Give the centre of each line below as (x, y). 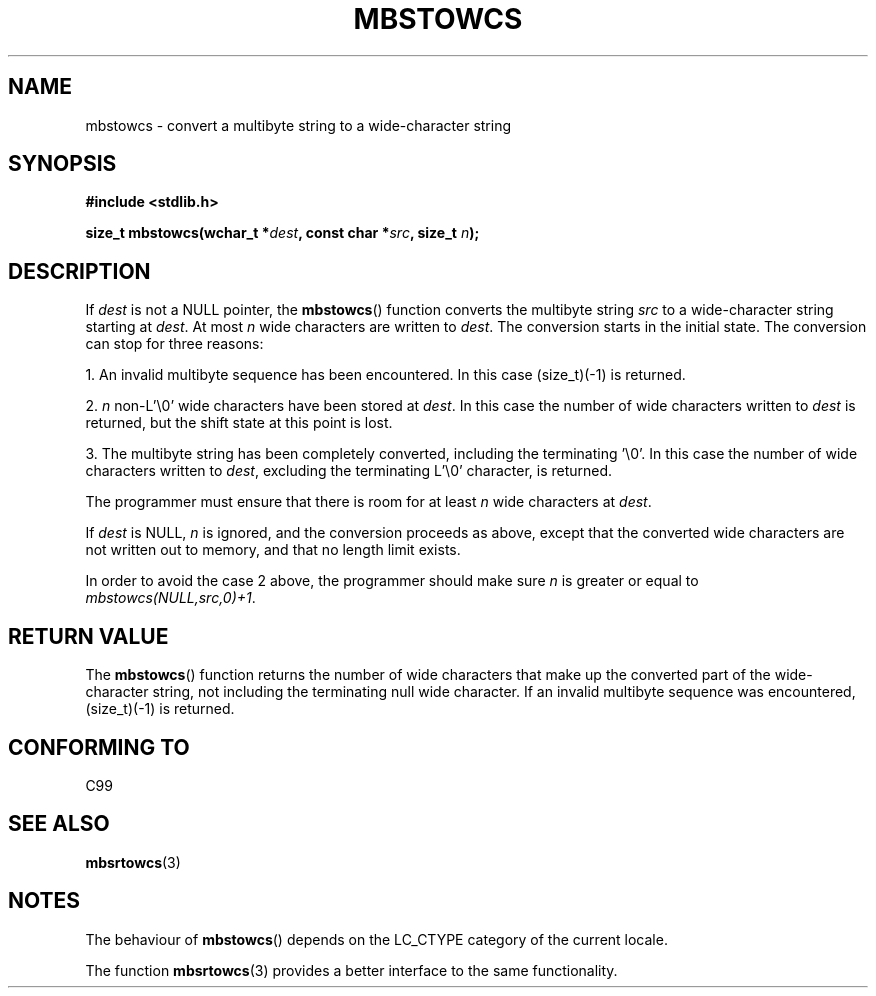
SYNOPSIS (62, 164)
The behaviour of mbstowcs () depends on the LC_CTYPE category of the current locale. (376, 939)
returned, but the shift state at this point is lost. (239, 423)
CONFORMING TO (99, 747)
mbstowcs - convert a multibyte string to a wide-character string (298, 125)
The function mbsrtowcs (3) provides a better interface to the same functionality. (351, 970)
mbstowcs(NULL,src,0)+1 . (170, 598)
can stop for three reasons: (174, 344)
